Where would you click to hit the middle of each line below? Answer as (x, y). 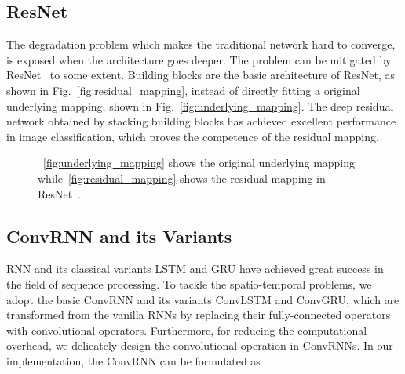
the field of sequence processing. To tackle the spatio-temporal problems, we (189, 283)
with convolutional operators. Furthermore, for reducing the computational (187, 330)
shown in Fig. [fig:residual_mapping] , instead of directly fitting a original (183, 90)
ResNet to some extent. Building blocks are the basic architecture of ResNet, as (201, 75)
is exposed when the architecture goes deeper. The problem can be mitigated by (199, 59)
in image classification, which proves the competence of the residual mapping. (193, 136)
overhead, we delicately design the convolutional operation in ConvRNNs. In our (200, 345)
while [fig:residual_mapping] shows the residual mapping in (182, 178)
